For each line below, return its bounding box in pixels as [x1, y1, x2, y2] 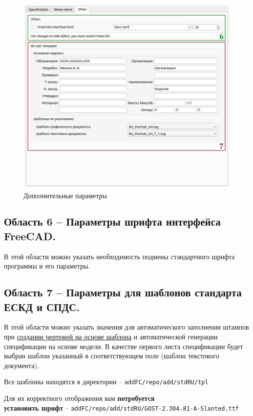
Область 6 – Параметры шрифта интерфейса [4, 214, 221, 229]
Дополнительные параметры [23, 190, 107, 200]
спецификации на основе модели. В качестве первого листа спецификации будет [4, 341, 243, 351]
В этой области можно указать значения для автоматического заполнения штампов [4, 322, 249, 332]
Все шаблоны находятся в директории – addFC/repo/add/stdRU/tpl [4, 376, 209, 387]
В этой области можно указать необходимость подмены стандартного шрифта [4, 251, 235, 261]
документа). [4, 360, 39, 370]
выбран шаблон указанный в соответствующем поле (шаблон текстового [4, 351, 219, 361]
